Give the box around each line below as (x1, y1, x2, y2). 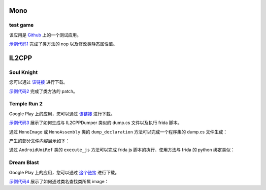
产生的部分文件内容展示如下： (9, 138, 70, 144)
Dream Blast (9, 159, 39, 166)
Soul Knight (9, 69, 38, 76)
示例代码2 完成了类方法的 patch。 (9, 88, 78, 94)
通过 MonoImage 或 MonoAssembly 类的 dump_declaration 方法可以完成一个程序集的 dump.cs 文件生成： (9, 128, 228, 135)
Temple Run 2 (9, 100, 43, 107)
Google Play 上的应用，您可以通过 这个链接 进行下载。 (9, 169, 119, 175)
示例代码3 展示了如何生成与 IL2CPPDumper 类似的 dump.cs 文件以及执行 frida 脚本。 (9, 120, 182, 126)
